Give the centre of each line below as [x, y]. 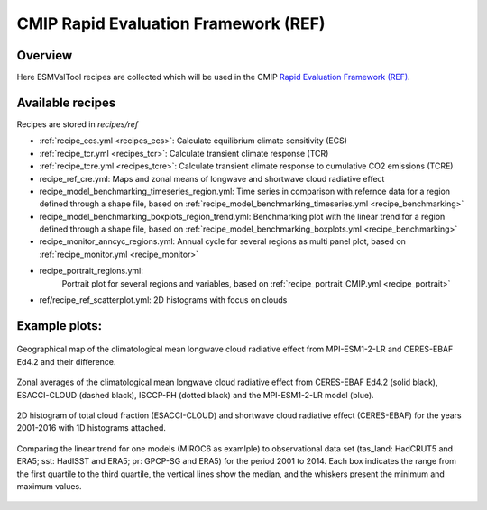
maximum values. [49, 486]
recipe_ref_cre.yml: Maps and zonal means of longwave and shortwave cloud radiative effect [212, 178]
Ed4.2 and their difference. [66, 361]
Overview [45, 55]
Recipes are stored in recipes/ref [78, 124]
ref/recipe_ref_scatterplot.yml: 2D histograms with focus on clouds [163, 300]
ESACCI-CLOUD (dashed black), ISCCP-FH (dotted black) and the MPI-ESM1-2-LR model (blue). [195, 395]
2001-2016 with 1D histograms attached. [92, 428]
